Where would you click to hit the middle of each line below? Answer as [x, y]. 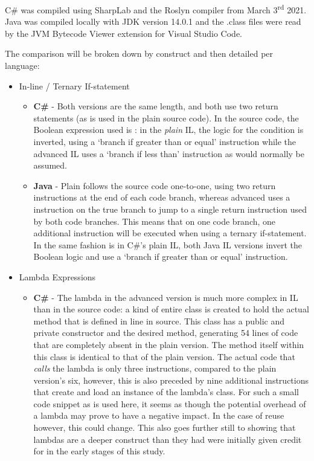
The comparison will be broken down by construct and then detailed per [139, 53]
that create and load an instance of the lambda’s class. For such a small [166, 392]
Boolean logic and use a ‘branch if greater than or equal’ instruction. [161, 256]
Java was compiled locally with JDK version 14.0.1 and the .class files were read [153, 21]
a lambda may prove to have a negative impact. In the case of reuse [159, 415]
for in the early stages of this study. [99, 451]
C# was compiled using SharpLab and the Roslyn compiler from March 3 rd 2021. [156, 9]
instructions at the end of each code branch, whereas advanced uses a [162, 197]
